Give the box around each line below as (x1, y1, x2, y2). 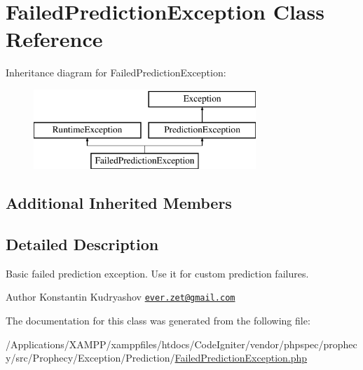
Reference (6, 25, 103, 53)
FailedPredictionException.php (174, 350, 308, 365)
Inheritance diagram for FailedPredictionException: (6, 65, 226, 80)
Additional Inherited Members (6, 192, 232, 214)
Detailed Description (6, 233, 159, 255)
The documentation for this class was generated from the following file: (6, 313, 310, 328)
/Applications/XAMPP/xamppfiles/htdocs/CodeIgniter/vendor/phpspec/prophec (6, 336, 357, 351)
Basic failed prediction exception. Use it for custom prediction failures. (6, 266, 309, 280)
